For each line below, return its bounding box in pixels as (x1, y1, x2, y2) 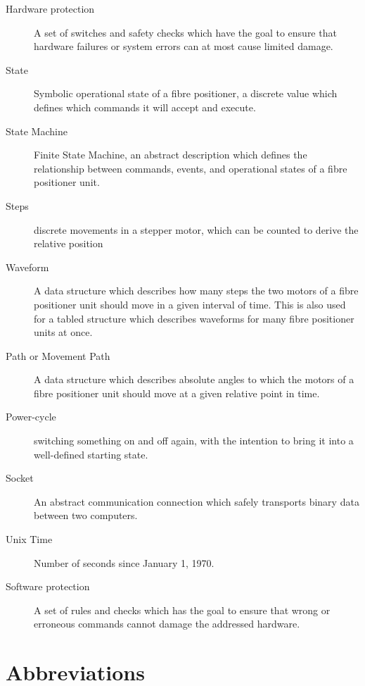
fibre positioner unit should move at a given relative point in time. (34, 385, 320, 400)
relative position (34, 236, 103, 251)
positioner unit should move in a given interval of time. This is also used (34, 297, 346, 311)
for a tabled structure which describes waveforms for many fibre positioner (34, 311, 354, 325)
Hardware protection (6, 1, 95, 15)
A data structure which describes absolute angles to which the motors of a (34, 372, 354, 387)
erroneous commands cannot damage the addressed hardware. (34, 616, 300, 631)
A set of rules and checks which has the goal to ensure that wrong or (34, 602, 331, 617)
